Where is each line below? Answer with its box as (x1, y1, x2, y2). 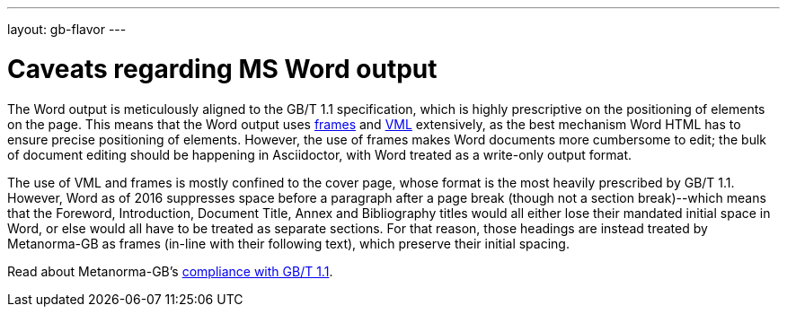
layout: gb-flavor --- (7, 22, 127, 37)
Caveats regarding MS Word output (7, 53, 438, 84)
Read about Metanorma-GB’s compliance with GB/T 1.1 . (7, 263, 333, 279)
